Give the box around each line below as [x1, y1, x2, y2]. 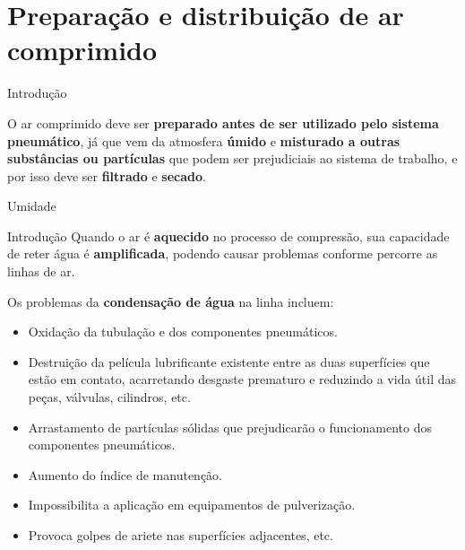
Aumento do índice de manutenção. [28, 465, 223, 484]
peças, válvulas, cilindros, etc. [28, 388, 191, 406]
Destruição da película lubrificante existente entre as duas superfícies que [28, 352, 430, 371]
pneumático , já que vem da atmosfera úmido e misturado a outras [7, 131, 400, 150]
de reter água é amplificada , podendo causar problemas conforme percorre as [7, 244, 438, 263]
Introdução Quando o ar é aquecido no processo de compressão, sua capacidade [7, 226, 450, 245]
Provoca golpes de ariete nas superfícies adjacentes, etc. [28, 526, 333, 544]
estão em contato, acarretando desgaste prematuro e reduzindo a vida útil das [28, 370, 457, 388]
